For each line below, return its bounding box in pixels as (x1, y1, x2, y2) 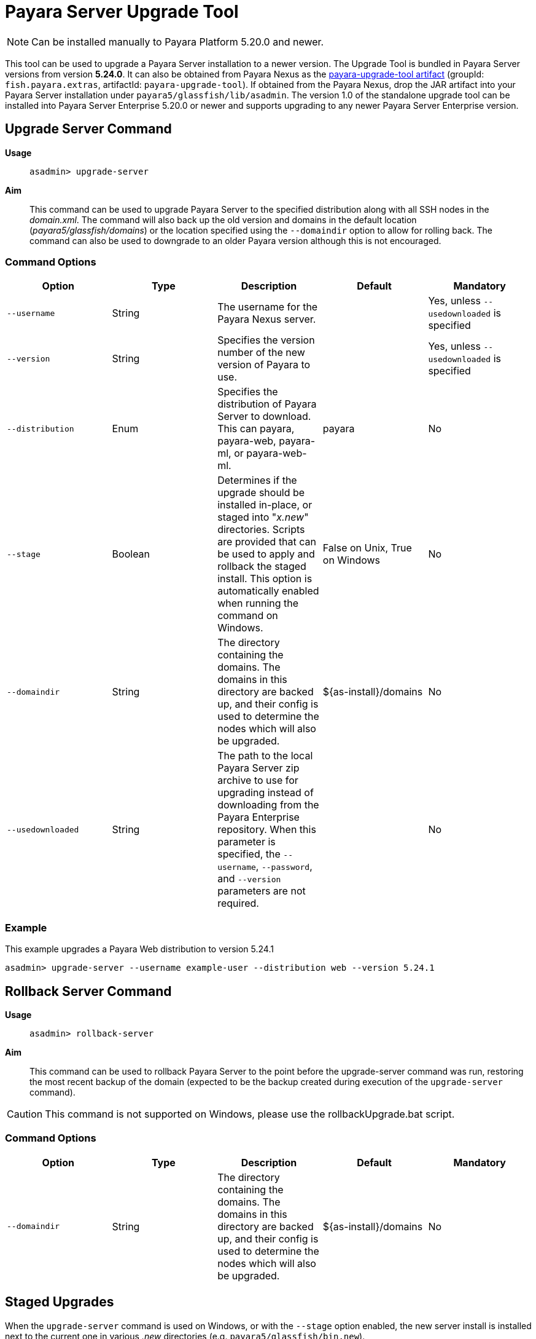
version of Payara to (217, 358, 311, 371)
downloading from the (217, 799, 319, 812)
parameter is (217, 835, 276, 848)
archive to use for (217, 774, 298, 787)
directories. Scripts (217, 523, 305, 536)
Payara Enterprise (217, 811, 300, 824)
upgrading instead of (217, 786, 314, 799)
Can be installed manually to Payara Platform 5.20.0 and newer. (31, 35, 324, 48)
